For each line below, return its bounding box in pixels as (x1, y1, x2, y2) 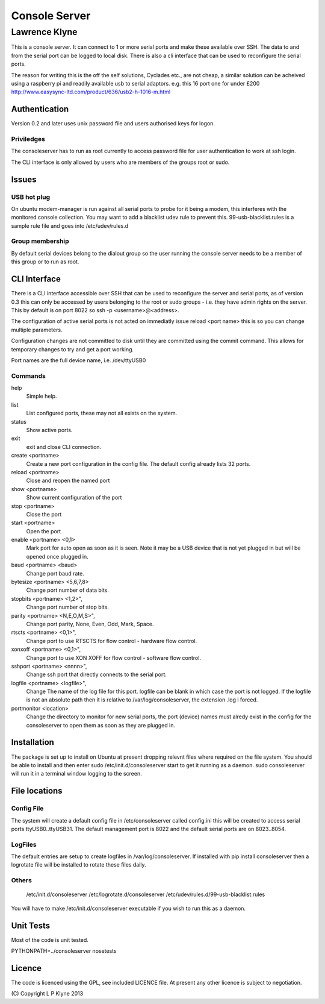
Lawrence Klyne (11, 27, 78, 37)
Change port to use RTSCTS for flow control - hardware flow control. (26, 637, 197, 644)
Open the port (26, 527, 61, 535)
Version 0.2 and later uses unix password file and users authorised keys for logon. (11, 120, 215, 127)
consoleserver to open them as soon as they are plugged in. (26, 721, 176, 729)
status (11, 418, 27, 425)
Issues (11, 174, 37, 184)
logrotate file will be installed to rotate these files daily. (11, 861, 146, 868)
